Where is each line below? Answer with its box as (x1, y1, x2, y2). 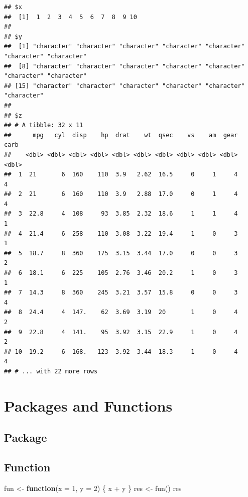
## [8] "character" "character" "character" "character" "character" (4, 62, 245, 70)
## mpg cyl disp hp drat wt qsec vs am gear (4, 131, 238, 139)
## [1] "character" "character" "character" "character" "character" (4, 43, 245, 50)
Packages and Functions (4, 395, 173, 416)
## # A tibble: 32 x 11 (4, 122, 83, 129)
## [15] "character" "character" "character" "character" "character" (4, 82, 245, 89)
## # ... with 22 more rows (4, 367, 98, 375)
